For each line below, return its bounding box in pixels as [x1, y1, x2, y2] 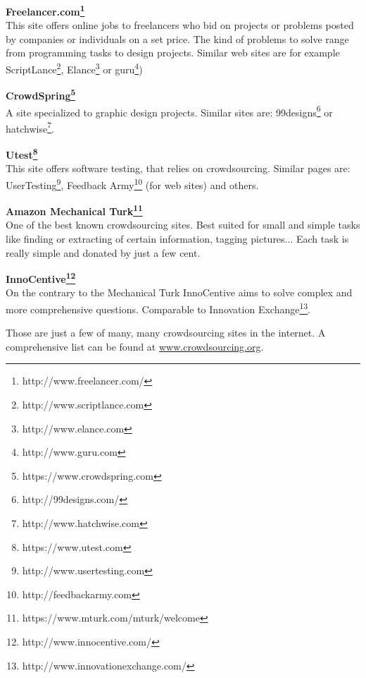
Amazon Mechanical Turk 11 [6, 202, 143, 218]
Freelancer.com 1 [6, 2, 85, 18]
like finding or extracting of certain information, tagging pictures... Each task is [6, 231, 349, 246]
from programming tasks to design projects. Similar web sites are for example [6, 45, 340, 60]
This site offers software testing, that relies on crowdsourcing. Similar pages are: [6, 161, 351, 176]
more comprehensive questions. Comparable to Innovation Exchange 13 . [6, 300, 311, 316]
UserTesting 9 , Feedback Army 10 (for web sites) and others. [6, 175, 259, 192]
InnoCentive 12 [6, 270, 76, 286]
